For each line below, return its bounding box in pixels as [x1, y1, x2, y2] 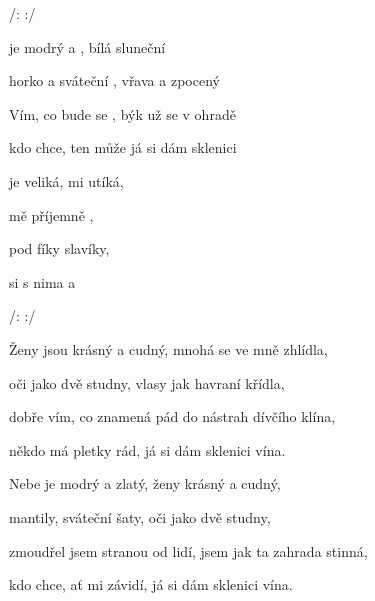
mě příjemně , [9, 204, 94, 225]
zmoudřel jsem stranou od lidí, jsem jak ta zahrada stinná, [9, 540, 368, 561]
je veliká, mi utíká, [9, 170, 124, 191]
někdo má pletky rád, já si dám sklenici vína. [9, 439, 286, 460]
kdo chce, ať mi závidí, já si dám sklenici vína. [9, 574, 293, 595]
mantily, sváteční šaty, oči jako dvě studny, [9, 506, 271, 527]
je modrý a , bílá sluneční [9, 36, 166, 57]
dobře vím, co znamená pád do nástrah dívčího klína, [9, 406, 336, 427]
